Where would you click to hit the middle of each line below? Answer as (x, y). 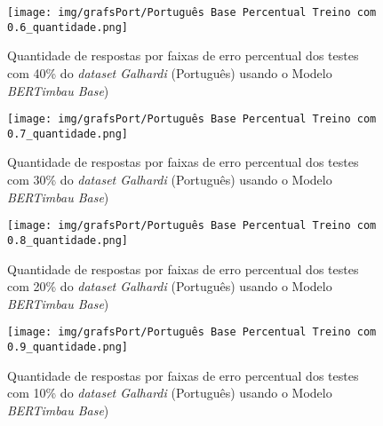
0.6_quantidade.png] (68, 27)
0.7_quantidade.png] (68, 134)
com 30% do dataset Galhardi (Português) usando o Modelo (170, 179)
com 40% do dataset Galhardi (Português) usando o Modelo (170, 72)
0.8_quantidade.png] (68, 240)
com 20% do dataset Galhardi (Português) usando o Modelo (170, 286)
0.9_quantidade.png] (68, 347)
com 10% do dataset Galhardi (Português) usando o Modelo (170, 393)
